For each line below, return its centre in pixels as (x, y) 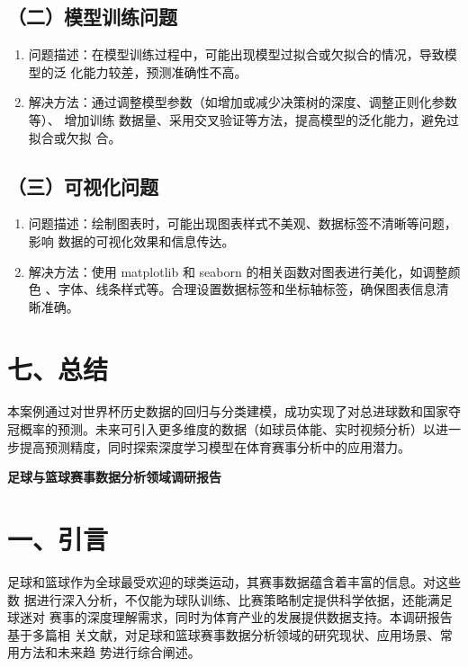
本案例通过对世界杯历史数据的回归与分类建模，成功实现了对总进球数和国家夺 (234, 411)
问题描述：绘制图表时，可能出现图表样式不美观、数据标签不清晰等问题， (243, 223)
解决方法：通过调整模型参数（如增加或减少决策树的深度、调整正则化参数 (243, 102)
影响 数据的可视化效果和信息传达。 (131, 240)
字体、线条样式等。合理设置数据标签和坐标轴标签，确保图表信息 (247, 289)
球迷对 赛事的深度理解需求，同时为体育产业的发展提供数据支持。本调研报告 (230, 617)
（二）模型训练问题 (92, 17)
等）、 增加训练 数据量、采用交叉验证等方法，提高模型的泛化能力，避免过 (244, 119)
